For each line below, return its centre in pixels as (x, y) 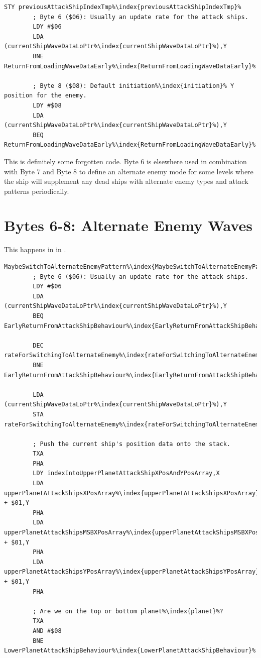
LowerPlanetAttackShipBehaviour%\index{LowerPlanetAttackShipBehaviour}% (130, 651)
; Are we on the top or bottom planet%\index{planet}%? (128, 611)
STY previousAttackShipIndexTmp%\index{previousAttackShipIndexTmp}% (123, 7)
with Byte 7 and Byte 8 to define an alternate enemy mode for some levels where (129, 171)
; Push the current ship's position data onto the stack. (132, 444)
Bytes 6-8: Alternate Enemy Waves (128, 225)
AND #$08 (47, 631)
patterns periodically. (37, 191)
